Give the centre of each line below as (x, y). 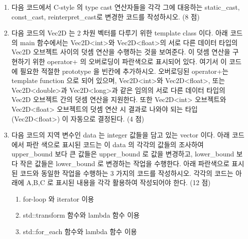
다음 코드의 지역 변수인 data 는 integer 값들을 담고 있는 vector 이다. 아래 (121, 135)
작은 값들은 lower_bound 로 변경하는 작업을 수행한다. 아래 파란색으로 (125, 163)
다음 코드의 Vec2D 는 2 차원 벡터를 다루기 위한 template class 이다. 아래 (120, 33)
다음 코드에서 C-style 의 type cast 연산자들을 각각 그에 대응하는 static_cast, (125, 7)
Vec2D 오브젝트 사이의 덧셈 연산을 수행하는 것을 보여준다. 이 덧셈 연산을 (121, 52)
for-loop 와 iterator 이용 (58, 198)
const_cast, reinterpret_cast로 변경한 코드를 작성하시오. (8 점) (106, 16)
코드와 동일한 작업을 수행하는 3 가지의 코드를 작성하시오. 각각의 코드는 (127, 173)
